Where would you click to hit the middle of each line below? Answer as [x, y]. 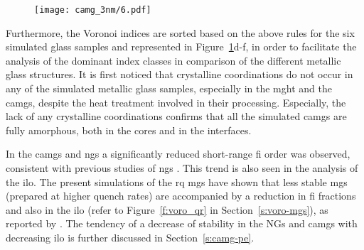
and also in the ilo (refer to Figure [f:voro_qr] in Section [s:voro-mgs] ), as [167, 209]
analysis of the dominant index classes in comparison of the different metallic [173, 60]
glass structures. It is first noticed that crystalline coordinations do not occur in [180, 74]
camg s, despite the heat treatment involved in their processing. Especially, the [176, 102]
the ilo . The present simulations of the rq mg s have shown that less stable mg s [177, 181]
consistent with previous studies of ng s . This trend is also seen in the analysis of [182, 168]
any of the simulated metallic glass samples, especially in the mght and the [169, 88]
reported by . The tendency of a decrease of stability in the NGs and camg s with [182, 223]
